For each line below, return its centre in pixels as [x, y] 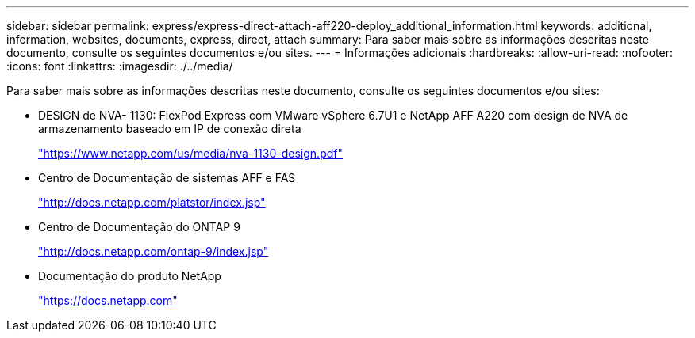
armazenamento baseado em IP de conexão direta [170, 129]
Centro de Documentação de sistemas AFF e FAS [167, 178]
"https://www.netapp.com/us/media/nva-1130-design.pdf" [190, 153]
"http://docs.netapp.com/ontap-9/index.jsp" [154, 251]
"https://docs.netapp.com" [108, 300]
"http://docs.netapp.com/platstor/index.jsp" [152, 202]
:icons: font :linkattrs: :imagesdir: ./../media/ [120, 66]
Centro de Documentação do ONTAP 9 [139, 227]
